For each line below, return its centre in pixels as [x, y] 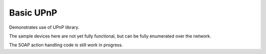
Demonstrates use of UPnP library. [44, 27]
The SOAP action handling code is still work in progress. [66, 45]
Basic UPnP [33, 13]
